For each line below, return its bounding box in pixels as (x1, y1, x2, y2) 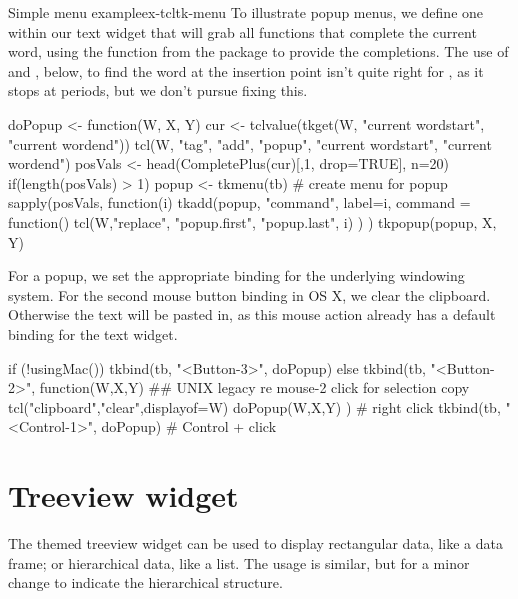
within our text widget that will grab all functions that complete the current (8, 21, 477, 42)
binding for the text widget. (8, 323, 178, 344)
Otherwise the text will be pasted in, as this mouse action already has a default (8, 304, 496, 325)
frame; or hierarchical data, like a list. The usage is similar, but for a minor (8, 552, 470, 573)
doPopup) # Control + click (101, 416, 277, 437)
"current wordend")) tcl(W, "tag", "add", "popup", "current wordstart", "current (8, 133, 492, 154)
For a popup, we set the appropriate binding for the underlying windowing (8, 265, 465, 286)
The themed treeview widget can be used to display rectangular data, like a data (8, 533, 503, 553)
